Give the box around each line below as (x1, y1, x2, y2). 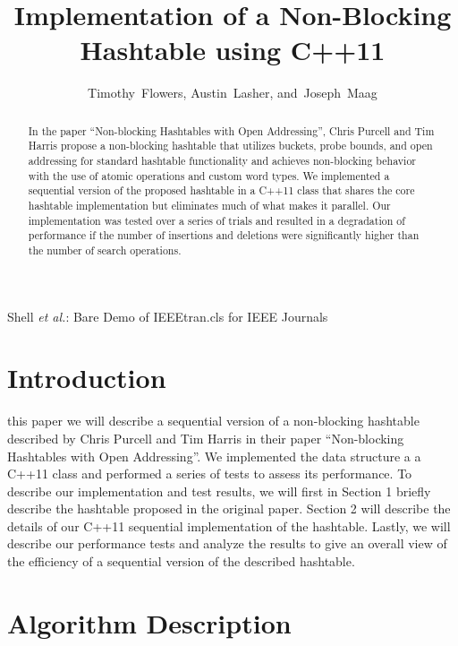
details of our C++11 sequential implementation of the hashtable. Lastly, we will (7, 516, 451, 535)
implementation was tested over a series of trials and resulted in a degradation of (28, 212, 405, 228)
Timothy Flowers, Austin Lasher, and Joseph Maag (88, 83, 377, 102)
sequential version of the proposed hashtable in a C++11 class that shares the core (28, 183, 415, 198)
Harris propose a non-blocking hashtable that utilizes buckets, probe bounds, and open (28, 138, 433, 153)
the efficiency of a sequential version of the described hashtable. (7, 552, 355, 571)
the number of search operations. (28, 242, 182, 257)
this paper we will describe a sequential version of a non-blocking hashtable (7, 411, 420, 430)
